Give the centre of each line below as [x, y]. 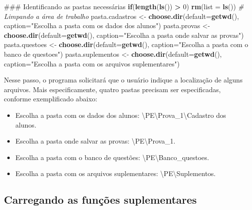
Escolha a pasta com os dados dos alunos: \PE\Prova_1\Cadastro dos [121, 115]
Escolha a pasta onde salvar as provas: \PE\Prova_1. [95, 141]
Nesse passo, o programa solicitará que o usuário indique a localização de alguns [123, 80]
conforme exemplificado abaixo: [51, 99]
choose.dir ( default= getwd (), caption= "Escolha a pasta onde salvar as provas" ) [124, 35]
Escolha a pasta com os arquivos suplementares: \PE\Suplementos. [116, 173]
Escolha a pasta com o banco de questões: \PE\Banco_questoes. [112, 157]
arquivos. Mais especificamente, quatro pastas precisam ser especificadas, [112, 89]
